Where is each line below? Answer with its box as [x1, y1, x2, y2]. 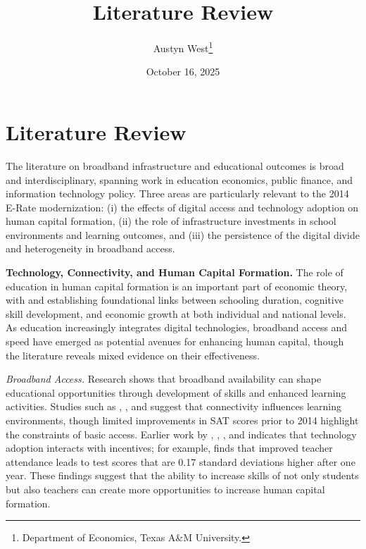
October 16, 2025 [146, 64, 220, 79]
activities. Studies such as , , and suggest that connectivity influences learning [6, 399, 341, 414]
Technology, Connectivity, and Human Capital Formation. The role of [6, 265, 343, 280]
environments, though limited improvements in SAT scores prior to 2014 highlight [6, 413, 359, 427]
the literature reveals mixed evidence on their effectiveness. [6, 347, 260, 362]
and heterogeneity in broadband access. [6, 241, 175, 256]
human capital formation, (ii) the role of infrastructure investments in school [6, 214, 336, 228]
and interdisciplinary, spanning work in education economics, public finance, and [6, 172, 353, 187]
